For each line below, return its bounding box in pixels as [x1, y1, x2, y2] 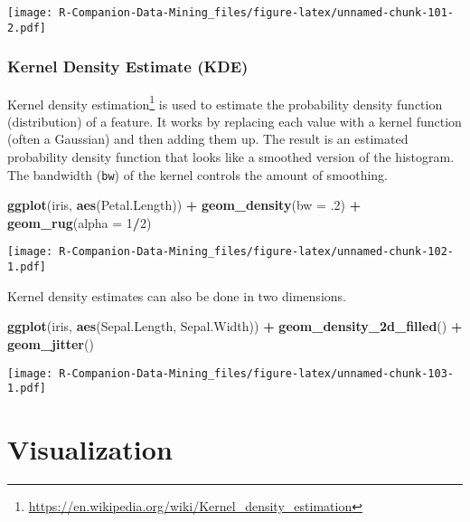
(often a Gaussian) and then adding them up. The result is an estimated [7, 129, 409, 148]
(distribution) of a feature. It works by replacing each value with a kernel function [7, 111, 462, 130]
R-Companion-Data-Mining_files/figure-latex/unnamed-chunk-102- [59, 245, 454, 259]
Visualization [7, 431, 173, 467]
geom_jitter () [7, 334, 94, 353]
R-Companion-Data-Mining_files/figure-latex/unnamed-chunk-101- [59, 6, 454, 19]
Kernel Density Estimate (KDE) [7, 55, 249, 78]
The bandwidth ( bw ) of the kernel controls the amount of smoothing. [7, 165, 388, 184]
